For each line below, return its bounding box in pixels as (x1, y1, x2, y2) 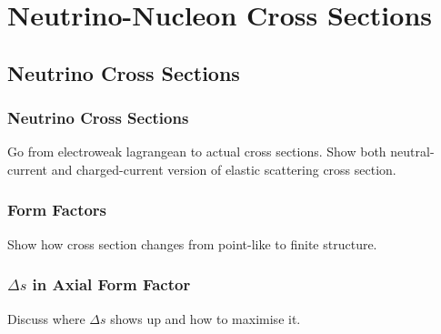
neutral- (390, 142, 435, 161)
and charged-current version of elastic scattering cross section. (51, 159, 396, 178)
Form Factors (7, 198, 107, 221)
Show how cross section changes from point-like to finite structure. (7, 234, 377, 253)
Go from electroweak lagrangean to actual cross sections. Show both (7, 142, 386, 161)
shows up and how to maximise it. (110, 309, 301, 328)
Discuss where (7, 309, 85, 328)
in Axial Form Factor (32, 273, 191, 296)
